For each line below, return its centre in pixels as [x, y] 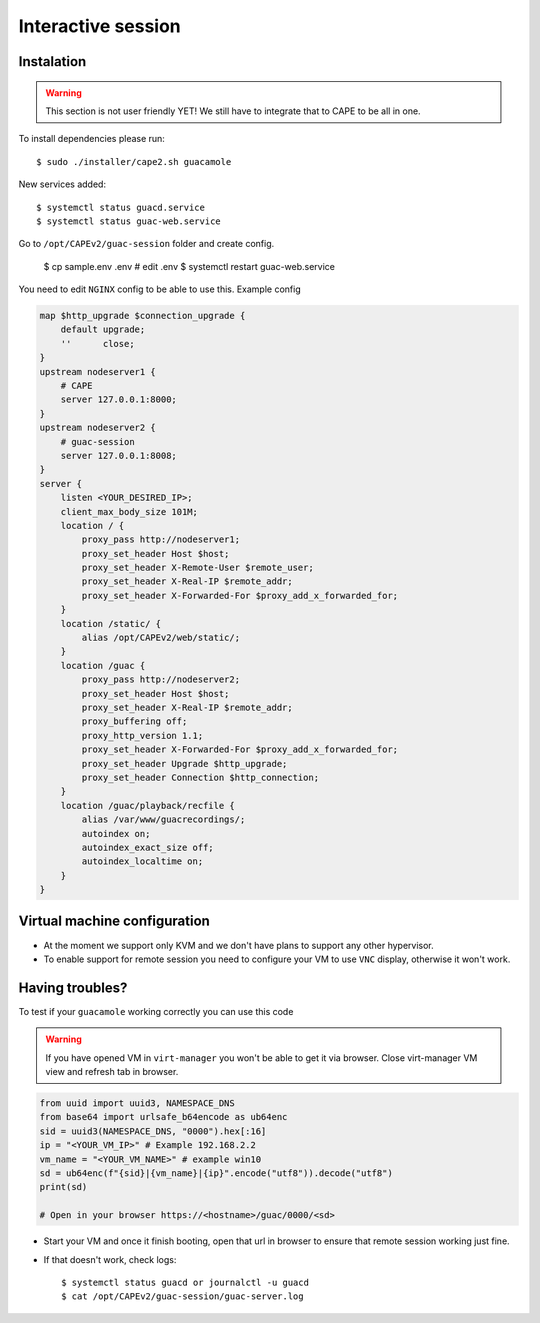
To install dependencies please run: [91, 139]
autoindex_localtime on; [142, 861]
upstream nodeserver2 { [98, 428]
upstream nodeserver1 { [98, 371]
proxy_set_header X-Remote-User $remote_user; [197, 568]
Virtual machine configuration [114, 921]
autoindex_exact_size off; [147, 847]
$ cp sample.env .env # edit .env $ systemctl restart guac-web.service [189, 266]
